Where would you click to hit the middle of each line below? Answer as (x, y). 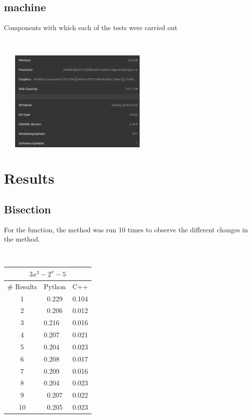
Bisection (27, 209)
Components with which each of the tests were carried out (91, 27)
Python (55, 286)
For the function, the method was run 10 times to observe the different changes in (126, 229)
